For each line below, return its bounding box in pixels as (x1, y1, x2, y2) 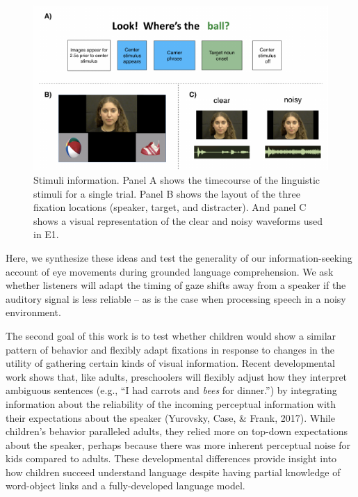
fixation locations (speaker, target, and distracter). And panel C (33, 200, 307, 214)
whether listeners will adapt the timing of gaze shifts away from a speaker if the (6, 278, 346, 292)
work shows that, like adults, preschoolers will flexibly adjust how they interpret (6, 369, 348, 384)
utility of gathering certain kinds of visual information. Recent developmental (6, 356, 335, 370)
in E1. (33, 227, 59, 242)
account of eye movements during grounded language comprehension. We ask (6, 264, 334, 278)
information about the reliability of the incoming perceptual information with (6, 396, 336, 411)
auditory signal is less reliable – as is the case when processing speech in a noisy (6, 291, 346, 306)
